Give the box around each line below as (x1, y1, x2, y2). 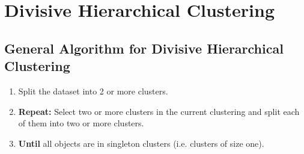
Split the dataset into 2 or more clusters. (18, 84, 168, 97)
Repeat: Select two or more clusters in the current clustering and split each (18, 105, 300, 117)
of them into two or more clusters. (18, 117, 144, 129)
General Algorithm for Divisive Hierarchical (4, 38, 284, 57)
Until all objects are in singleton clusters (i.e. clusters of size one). (18, 137, 264, 149)
